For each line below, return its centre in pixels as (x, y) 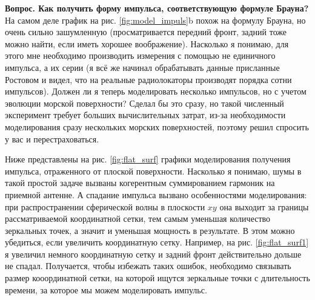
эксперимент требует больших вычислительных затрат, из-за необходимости (145, 115)
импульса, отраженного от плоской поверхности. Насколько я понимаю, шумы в (153, 171)
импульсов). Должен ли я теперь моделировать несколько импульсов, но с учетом (156, 91)
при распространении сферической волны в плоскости (105, 206)
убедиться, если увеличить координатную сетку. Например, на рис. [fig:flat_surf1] (157, 242)
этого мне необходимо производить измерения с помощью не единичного (140, 55)
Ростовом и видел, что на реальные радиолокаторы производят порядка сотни (148, 79)
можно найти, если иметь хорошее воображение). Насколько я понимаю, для (147, 43)
